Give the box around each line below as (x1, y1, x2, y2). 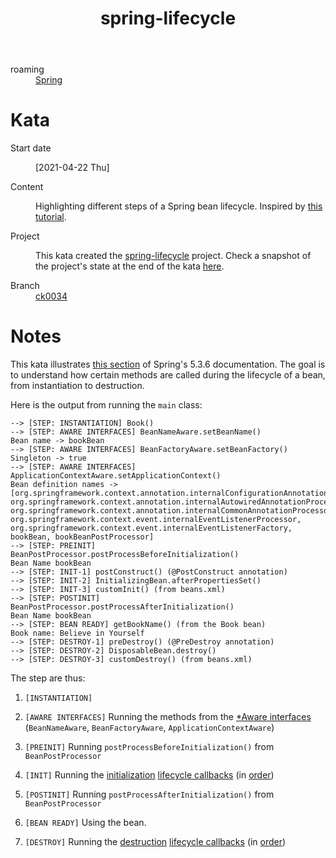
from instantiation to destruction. (10, 380, 145, 392)
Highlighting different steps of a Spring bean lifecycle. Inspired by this (35, 200, 323, 212)
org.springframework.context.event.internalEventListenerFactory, (10, 523, 293, 534)
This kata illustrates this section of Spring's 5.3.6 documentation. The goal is (10, 358, 326, 371)
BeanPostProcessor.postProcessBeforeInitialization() (10, 550, 240, 560)
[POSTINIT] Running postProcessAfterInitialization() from (24, 788, 275, 801)
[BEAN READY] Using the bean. (24, 817, 147, 829)
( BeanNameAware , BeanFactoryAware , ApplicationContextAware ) (24, 722, 275, 734)
